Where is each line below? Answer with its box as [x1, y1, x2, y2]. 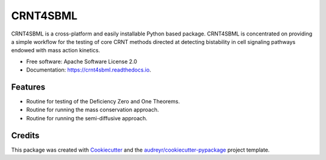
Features [11, 82, 45, 92]
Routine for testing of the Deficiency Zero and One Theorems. [26, 98, 181, 105]
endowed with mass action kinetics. [11, 47, 100, 54]
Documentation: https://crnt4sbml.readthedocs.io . [26, 66, 152, 73]
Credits [11, 130, 40, 141]
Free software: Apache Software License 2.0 [26, 58, 138, 65]
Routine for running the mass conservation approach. [26, 106, 159, 114]
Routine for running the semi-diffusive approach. [26, 114, 148, 122]
